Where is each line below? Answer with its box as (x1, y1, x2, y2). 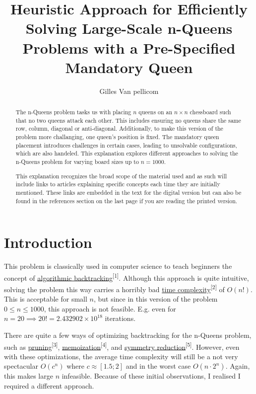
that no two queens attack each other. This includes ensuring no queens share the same (15, 116, 241, 124)
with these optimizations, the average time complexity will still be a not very (4, 351, 238, 361)
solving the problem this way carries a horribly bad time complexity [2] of (4, 282, 225, 294)
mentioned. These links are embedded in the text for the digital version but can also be (15, 188, 242, 196)
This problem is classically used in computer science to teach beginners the (4, 261, 232, 271)
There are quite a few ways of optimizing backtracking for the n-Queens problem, (4, 330, 252, 340)
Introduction (4, 232, 92, 252)
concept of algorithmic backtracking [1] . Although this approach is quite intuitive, (4, 271, 249, 283)
